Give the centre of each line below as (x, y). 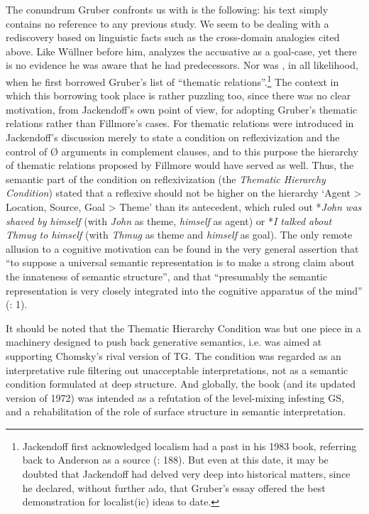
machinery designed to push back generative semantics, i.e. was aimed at (164, 342)
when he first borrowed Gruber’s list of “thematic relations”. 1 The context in (172, 80)
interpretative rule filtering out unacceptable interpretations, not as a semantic (177, 370)
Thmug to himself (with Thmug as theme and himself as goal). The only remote (179, 235)
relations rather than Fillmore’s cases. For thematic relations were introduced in (180, 123)
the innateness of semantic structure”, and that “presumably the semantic (167, 276)
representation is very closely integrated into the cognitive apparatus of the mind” (184, 290)
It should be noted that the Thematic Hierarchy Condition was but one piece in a (183, 328)
